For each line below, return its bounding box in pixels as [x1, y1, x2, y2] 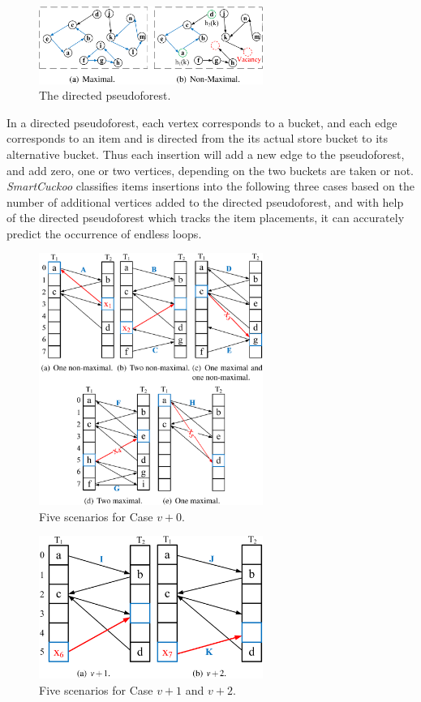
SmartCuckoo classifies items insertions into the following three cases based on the [6, 178, 415, 195]
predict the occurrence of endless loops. [6, 225, 202, 242]
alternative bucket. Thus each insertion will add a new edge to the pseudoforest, [6, 145, 405, 162]
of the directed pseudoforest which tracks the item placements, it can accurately [6, 209, 405, 226]
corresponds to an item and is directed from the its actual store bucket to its [6, 130, 389, 147]
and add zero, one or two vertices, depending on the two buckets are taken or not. [6, 161, 414, 178]
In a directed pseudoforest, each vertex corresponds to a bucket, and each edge [6, 113, 397, 131]
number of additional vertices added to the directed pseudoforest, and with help [6, 193, 404, 210]
